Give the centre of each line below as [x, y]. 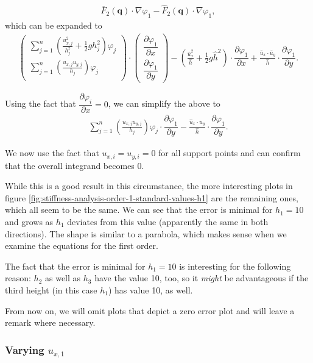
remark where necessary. [50, 322]
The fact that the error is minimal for [75, 266]
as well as [63, 278]
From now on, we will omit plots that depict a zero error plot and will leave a [150, 310]
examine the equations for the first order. [82, 246]
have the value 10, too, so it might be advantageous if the [202, 278]
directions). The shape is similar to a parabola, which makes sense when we [146, 233]
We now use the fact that [52, 153]
